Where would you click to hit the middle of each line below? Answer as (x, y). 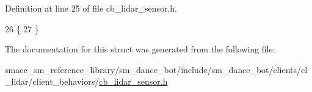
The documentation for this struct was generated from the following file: (140, 49)
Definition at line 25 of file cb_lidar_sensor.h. (91, 8)
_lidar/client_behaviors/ (52, 81)
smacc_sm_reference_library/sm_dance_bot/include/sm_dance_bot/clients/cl (156, 69)
